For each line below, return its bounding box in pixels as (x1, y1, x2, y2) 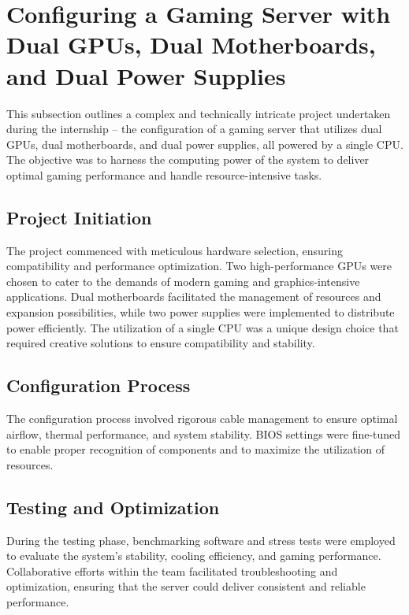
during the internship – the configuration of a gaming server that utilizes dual (6, 120, 382, 137)
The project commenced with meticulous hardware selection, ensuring (6, 242, 343, 258)
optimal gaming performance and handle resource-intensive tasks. (6, 166, 322, 183)
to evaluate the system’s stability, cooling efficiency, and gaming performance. (6, 547, 381, 564)
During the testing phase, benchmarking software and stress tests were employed (6, 532, 396, 548)
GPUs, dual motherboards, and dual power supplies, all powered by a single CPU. (6, 135, 403, 152)
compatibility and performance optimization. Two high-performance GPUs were (6, 257, 392, 274)
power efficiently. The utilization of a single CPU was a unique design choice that (6, 319, 399, 335)
